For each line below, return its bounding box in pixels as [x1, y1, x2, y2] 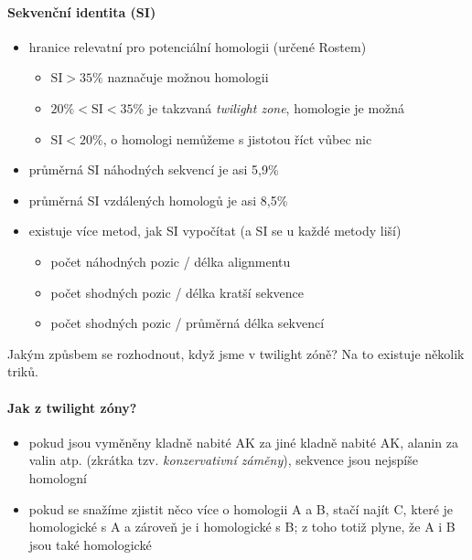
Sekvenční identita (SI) [7, 2, 156, 21]
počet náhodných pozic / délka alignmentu [50, 251, 291, 270]
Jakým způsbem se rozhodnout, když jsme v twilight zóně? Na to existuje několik [7, 343, 465, 363]
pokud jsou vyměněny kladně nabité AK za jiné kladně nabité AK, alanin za [28, 432, 458, 451]
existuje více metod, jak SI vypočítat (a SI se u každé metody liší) [28, 221, 402, 240]
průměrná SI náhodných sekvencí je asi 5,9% [28, 160, 279, 179]
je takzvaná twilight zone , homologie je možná [147, 98, 405, 117]
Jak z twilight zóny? [7, 397, 137, 417]
